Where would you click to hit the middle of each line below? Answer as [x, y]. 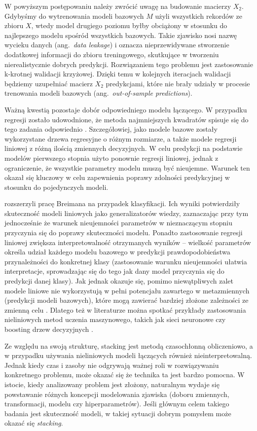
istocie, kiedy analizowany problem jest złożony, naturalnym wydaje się [112, 384]
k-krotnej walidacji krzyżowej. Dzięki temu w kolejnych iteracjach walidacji [118, 74]
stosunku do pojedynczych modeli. [56, 187]
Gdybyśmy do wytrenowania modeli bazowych [74, 16]
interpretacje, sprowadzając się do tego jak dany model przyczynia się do [114, 271]
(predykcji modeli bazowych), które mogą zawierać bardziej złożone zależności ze [127, 300]
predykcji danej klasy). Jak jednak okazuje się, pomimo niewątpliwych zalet [119, 281]
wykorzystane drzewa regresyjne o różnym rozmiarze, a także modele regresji [121, 138]
